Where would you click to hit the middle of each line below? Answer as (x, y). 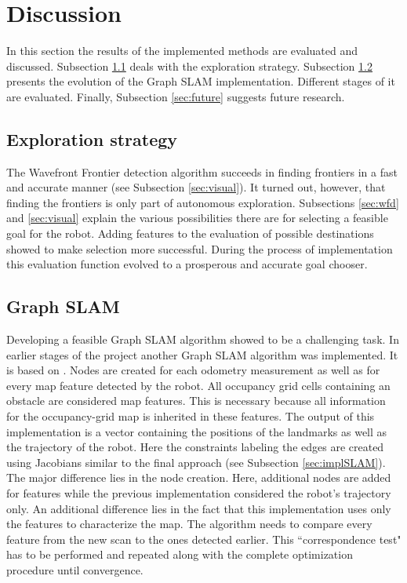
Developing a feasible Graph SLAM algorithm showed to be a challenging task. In (203, 339)
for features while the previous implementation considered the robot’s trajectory (199, 493)
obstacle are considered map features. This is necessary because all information (196, 401)
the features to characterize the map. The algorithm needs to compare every (189, 524)
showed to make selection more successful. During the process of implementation (200, 248)
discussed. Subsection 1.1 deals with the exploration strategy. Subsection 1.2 (189, 66)
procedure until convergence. (75, 569)
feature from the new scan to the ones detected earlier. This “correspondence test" (204, 539)
